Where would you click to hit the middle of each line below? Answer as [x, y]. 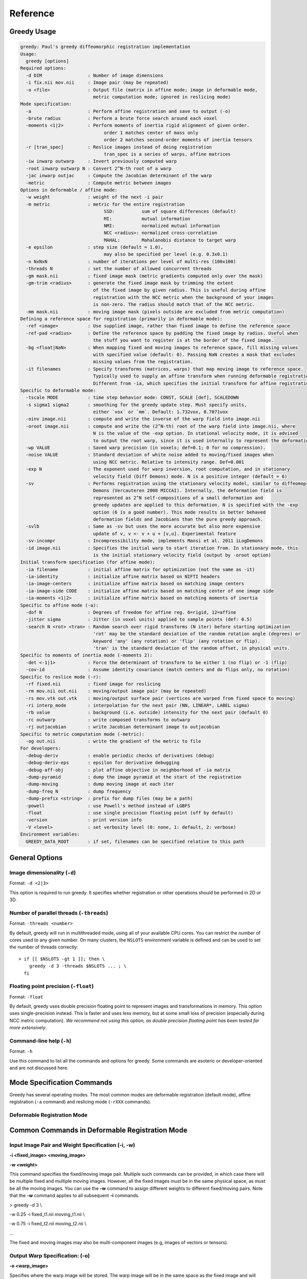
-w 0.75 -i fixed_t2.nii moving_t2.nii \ [48, 1224]
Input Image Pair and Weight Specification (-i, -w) [72, 1145]
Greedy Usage [33, 31]
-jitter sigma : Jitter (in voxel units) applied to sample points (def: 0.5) [139, 620]
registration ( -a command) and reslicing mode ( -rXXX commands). [80, 1102]
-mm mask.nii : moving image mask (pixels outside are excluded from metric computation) [155, 312]
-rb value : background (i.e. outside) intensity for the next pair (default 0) [147, 713]
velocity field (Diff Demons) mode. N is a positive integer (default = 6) [190, 476]
